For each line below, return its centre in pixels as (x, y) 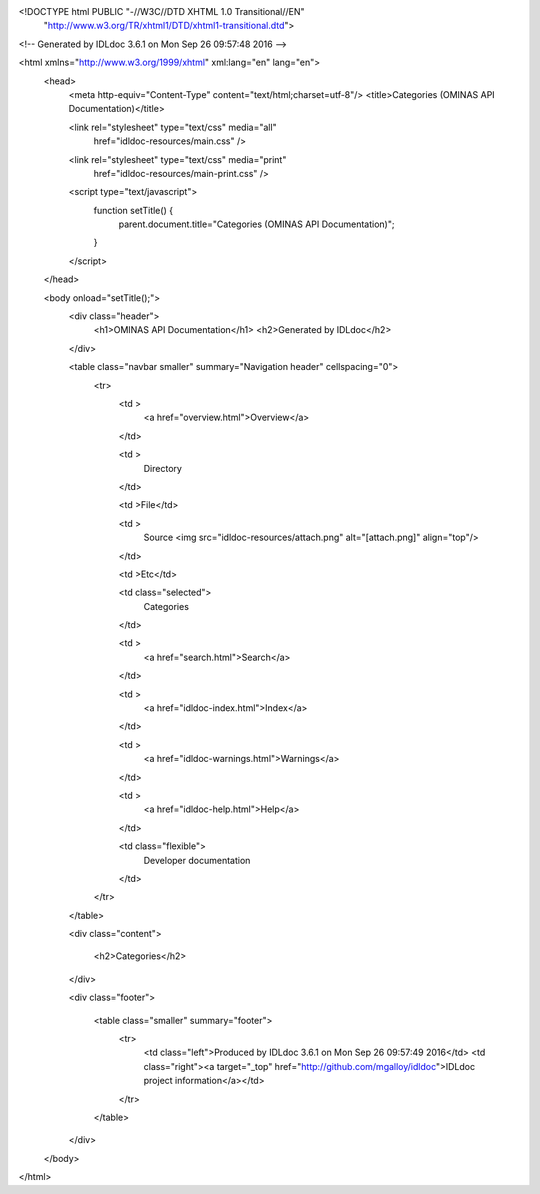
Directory (162, 468)
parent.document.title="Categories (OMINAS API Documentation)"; (256, 224)
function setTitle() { (133, 210)
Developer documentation (197, 860)
